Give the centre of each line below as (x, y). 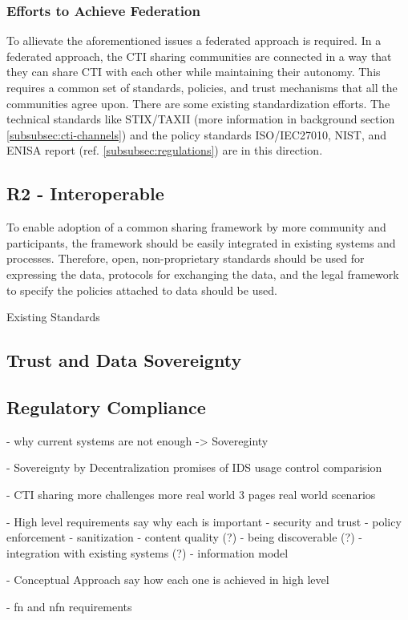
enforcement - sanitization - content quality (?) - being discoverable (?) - (184, 537)
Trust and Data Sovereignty (124, 360)
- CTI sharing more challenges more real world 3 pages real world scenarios (191, 494)
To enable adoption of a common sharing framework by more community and (196, 227)
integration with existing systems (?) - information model (147, 552)
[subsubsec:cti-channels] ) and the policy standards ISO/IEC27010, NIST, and (197, 134)
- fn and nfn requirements (69, 606)
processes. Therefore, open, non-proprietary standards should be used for (186, 258)
